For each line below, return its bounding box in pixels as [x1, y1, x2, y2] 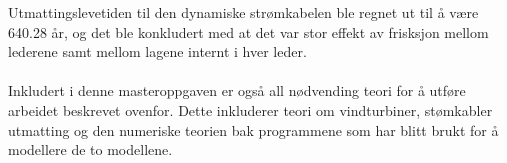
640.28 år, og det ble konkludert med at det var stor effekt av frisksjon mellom [8, 21, 489, 42]
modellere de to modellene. [8, 139, 173, 160]
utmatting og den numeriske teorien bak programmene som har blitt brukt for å [8, 119, 499, 140]
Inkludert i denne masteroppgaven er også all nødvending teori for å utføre [8, 80, 466, 101]
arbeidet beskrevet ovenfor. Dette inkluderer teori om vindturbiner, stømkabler [8, 99, 493, 120]
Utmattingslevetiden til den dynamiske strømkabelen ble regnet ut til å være [8, 2, 479, 22]
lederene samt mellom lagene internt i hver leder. [8, 41, 307, 62]
